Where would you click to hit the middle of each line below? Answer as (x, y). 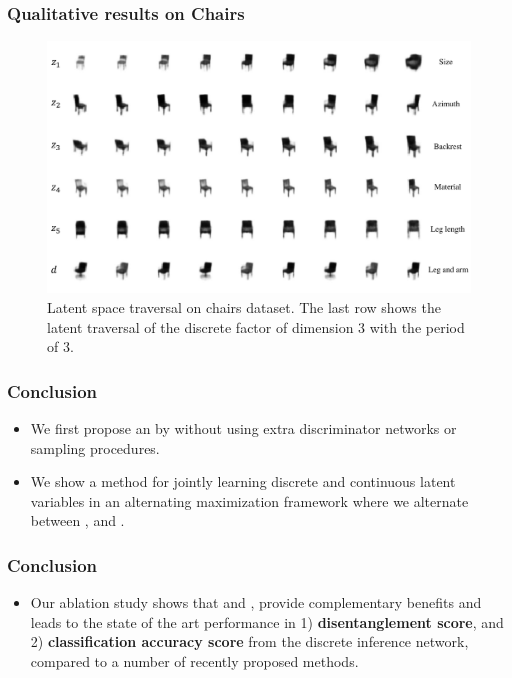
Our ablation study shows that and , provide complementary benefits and (256, 602)
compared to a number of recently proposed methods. (194, 660)
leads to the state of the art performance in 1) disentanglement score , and (267, 621)
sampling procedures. (95, 447)
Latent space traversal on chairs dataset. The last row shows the (244, 306)
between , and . (77, 520)
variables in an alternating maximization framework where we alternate (249, 500)
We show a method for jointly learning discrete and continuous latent (243, 481)
